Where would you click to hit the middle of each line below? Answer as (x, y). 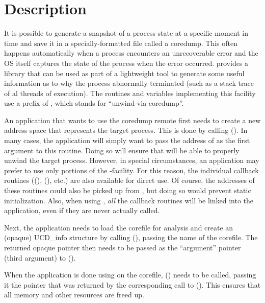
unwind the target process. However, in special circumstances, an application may (132, 160)
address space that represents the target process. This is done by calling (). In (126, 130)
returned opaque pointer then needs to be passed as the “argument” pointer (123, 247)
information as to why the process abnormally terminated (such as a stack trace (129, 83)
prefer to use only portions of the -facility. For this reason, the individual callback (131, 170)
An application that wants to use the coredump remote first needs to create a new (132, 120)
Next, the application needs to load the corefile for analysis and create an (119, 227)
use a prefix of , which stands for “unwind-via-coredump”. (94, 103)
